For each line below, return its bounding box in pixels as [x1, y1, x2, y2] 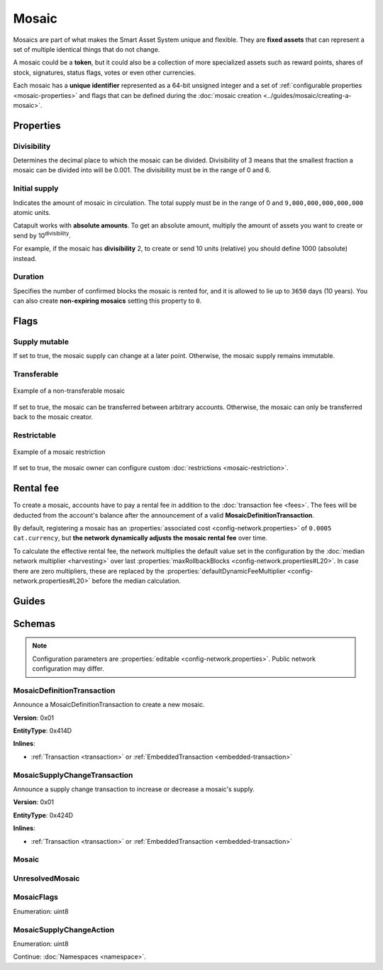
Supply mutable [13, 337, 70, 347]
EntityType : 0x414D [13, 727, 72, 735]
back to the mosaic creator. [13, 412, 94, 421]
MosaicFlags [13, 892, 59, 902]
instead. [13, 254, 37, 262]
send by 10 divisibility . [13, 230, 71, 240]
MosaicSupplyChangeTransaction [13, 770, 133, 780]
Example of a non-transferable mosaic [13, 386, 126, 395]
